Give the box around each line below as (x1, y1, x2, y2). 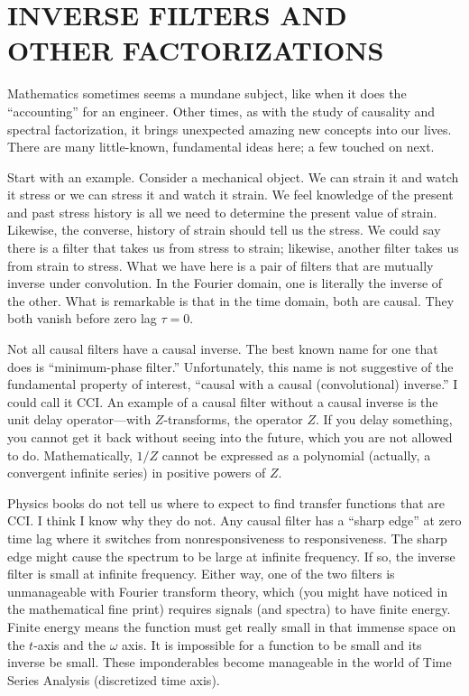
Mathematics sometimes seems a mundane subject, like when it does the (7, 84, 407, 103)
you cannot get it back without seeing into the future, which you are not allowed (7, 428, 453, 446)
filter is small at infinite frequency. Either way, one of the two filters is (7, 564, 395, 583)
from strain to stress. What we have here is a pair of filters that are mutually (7, 255, 434, 274)
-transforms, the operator (163, 410, 303, 429)
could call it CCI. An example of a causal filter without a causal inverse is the (7, 392, 438, 411)
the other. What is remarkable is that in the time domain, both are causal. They (7, 291, 455, 310)
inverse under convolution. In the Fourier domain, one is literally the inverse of (7, 274, 443, 292)
